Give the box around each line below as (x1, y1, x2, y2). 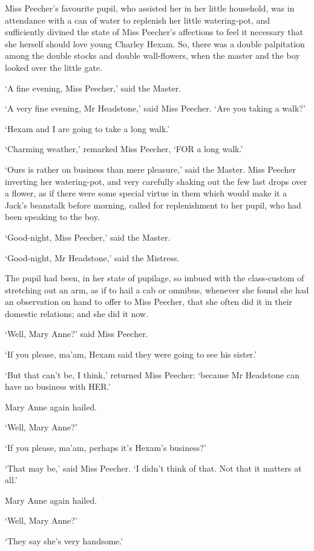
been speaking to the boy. (5, 210, 100, 223)
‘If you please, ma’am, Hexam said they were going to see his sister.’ (5, 348, 257, 361)
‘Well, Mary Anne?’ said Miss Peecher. (5, 327, 148, 340)
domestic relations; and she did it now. (5, 307, 149, 319)
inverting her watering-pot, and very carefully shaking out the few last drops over (5, 175, 307, 187)
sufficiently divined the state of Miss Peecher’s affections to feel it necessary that (5, 25, 304, 38)
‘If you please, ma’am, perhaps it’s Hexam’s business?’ (5, 441, 206, 454)
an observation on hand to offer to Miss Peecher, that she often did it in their (5, 295, 293, 308)
